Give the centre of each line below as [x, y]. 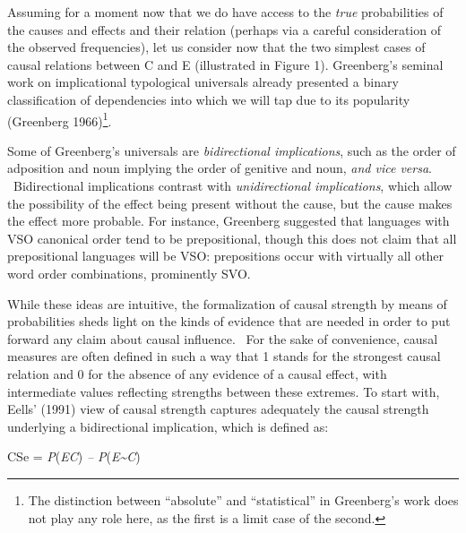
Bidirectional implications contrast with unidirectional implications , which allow [233, 185]
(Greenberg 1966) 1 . [60, 119]
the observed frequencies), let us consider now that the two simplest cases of [216, 47]
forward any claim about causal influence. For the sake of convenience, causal [223, 338]
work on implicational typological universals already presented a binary [203, 82]
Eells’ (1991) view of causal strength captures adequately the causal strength [218, 409]
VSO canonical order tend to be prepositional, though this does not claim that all [232, 238]
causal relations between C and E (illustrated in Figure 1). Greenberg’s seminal [225, 64]
